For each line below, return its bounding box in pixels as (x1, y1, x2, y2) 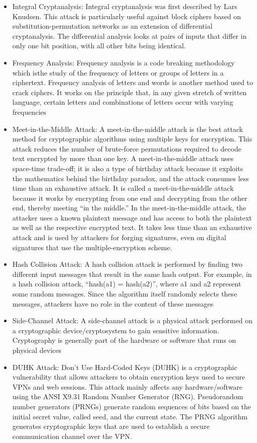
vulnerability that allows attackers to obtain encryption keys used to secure (12, 372, 245, 382)
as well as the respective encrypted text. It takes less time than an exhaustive (12, 222, 252, 233)
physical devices (12, 345, 61, 355)
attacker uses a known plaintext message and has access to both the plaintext (12, 212, 252, 223)
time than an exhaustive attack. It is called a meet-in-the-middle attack (12, 183, 234, 193)
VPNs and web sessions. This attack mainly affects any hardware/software (12, 381, 243, 392)
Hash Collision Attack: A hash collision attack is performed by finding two (12, 259, 243, 269)
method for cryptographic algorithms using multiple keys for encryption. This (12, 133, 252, 144)
